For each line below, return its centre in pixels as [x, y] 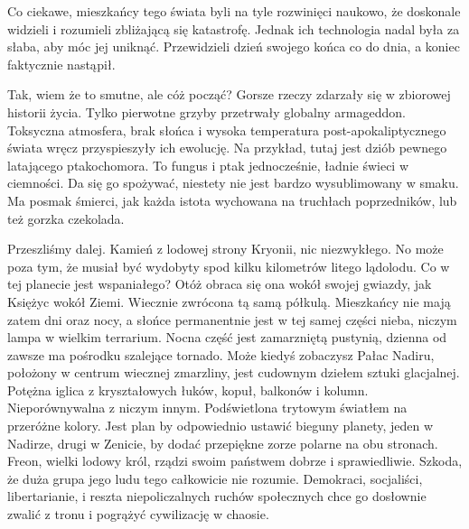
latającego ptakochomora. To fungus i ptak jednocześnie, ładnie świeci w [208, 165]
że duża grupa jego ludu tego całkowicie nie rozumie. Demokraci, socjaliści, [215, 478]
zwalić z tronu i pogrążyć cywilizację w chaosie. [138, 514]
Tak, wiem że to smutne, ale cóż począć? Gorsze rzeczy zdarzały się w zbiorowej [229, 94]
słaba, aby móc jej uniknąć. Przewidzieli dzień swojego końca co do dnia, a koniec [234, 46]
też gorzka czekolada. [66, 218]
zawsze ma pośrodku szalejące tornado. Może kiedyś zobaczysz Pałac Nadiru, [221, 354]
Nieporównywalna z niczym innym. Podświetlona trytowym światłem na [207, 408]
